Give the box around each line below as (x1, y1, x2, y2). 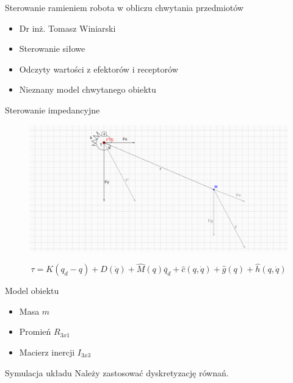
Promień (19, 325, 51, 338)
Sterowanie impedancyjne (5, 103, 100, 116)
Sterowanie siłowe (19, 42, 85, 55)
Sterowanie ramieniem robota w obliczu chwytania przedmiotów (5, 1, 244, 13)
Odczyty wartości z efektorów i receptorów (19, 62, 178, 75)
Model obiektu (5, 284, 59, 297)
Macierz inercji (19, 346, 75, 359)
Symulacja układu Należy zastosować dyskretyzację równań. (5, 366, 229, 379)
